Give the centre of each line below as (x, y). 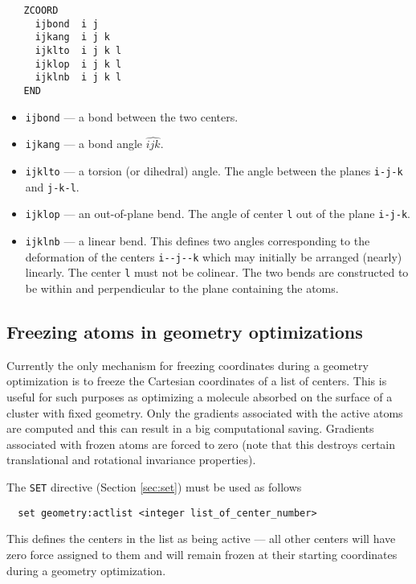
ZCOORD (41, 10)
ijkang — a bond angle (84, 144)
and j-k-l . (52, 186)
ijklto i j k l (78, 50)
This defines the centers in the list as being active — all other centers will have (201, 539)
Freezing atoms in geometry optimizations (185, 332)
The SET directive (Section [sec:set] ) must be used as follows (154, 487)
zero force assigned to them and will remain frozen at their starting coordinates (202, 554)
